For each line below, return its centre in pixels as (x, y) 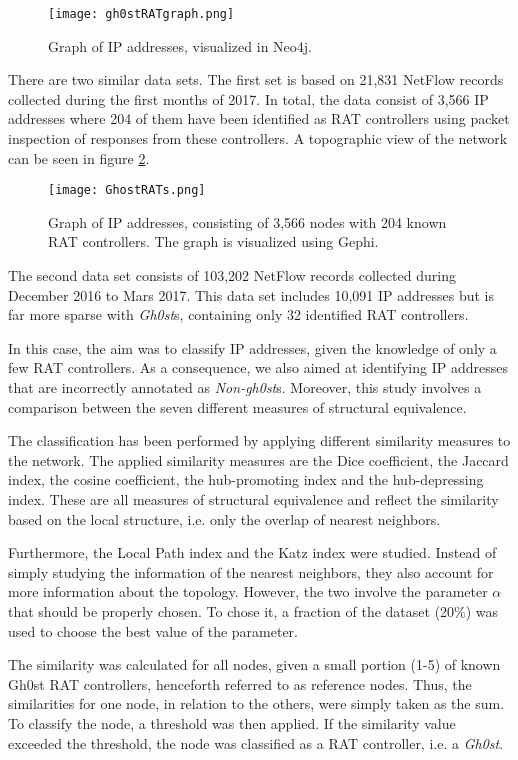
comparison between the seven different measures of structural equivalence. (237, 406)
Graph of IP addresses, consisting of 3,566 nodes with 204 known (247, 221)
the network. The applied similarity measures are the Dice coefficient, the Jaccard (258, 459)
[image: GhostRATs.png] (127, 190)
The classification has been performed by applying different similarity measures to (259, 440)
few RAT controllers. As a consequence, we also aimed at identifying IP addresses (258, 367)
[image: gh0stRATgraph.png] (141, 14)
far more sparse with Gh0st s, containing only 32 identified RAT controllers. (238, 314)
